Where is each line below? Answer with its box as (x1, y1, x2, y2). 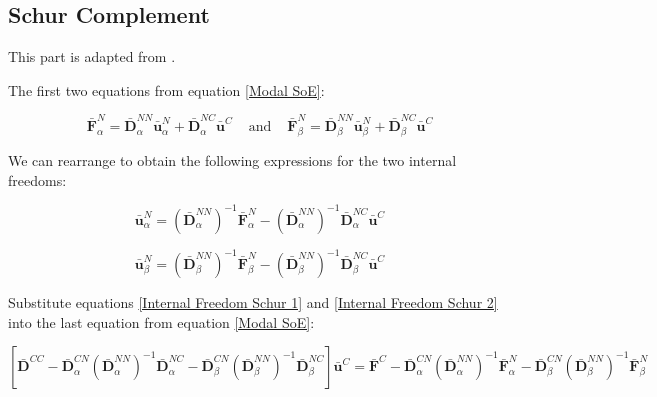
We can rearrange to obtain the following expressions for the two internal (8, 149, 457, 170)
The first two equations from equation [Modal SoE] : (8, 79, 325, 100)
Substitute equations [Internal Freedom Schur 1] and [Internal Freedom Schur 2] (8, 292, 498, 313)
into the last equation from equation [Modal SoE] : (8, 311, 315, 332)
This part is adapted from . (8, 46, 176, 67)
